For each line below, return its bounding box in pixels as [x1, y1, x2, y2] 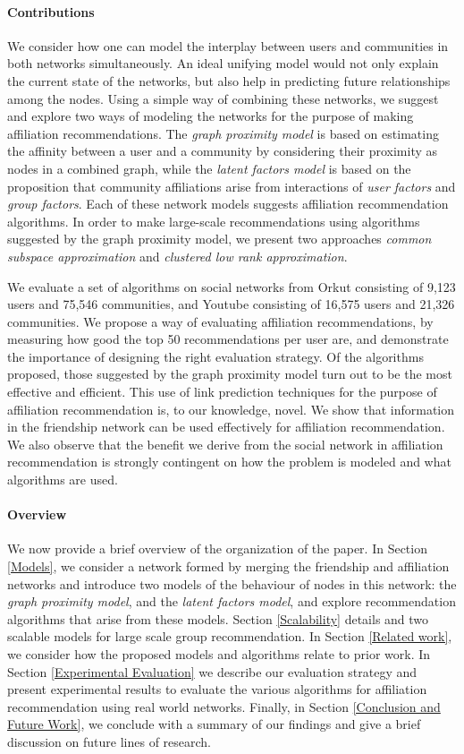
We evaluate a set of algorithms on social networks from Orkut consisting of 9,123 [7, 277, 456, 296]
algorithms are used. [7, 470, 118, 489]
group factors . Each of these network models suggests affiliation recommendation [7, 194, 449, 213]
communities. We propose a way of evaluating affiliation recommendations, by [7, 312, 434, 330]
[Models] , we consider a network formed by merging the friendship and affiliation [7, 557, 450, 576]
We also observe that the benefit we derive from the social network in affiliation [7, 434, 443, 453]
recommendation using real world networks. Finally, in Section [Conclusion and [7, 697, 441, 715]
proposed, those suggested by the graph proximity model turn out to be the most [7, 364, 452, 383]
